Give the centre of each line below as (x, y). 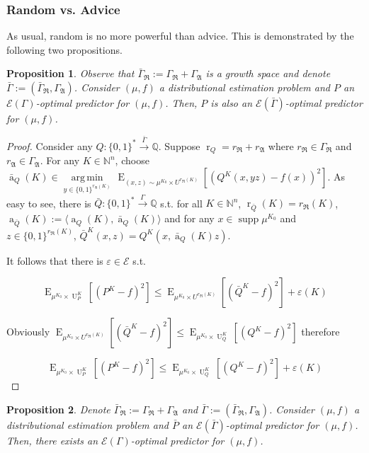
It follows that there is (55, 260)
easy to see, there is (49, 203)
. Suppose (179, 145)
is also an (232, 103)
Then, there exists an (52, 440)
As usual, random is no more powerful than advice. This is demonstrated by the (180, 36)
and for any (189, 218)
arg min (87, 178)
